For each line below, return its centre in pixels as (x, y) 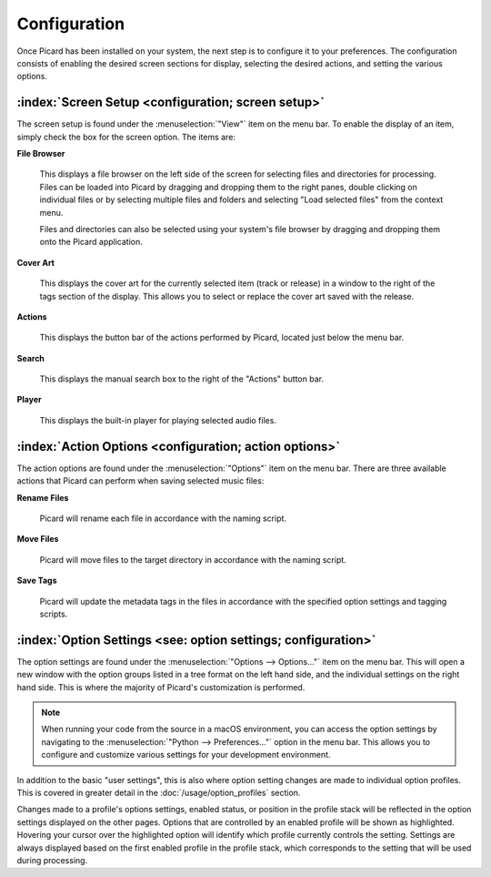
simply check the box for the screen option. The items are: (126, 137)
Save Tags (37, 581)
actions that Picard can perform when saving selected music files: (140, 481)
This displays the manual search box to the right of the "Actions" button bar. (182, 379)
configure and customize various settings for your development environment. (186, 755)
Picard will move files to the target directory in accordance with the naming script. (193, 559)
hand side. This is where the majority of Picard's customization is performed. (161, 687)
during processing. (52, 860)
